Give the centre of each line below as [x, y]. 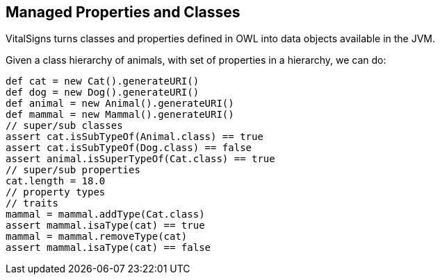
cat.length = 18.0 [56, 181]
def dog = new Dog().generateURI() [103, 93]
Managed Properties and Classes [123, 12]
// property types [56, 192]
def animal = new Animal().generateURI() [120, 104]
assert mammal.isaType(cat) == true [105, 226]
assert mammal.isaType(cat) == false [108, 248]
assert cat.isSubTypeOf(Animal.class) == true [135, 137]
